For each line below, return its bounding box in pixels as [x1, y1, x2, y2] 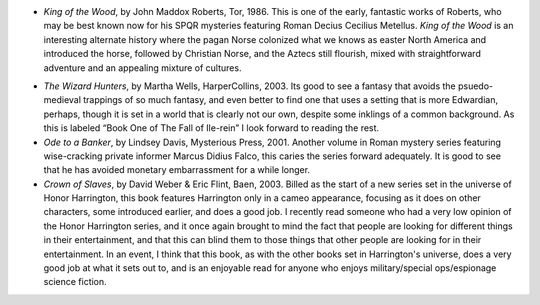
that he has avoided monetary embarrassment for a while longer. [43, 164, 310, 176]
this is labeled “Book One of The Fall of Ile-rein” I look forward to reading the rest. [43, 122, 380, 134]
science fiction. [43, 276, 107, 288]
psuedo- [457, 80, 494, 92]
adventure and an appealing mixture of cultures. [43, 61, 242, 74]
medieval [43, 94, 82, 106]
